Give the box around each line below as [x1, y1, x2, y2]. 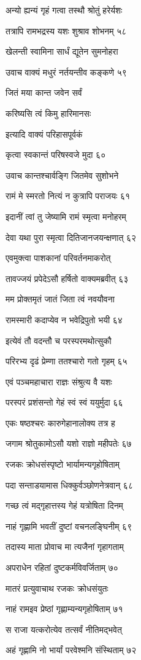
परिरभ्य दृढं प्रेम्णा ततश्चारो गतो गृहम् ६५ [6, 355, 128, 367]
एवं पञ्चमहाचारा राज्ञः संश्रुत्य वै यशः [6, 375, 112, 388]
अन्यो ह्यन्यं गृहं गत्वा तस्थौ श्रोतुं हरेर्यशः [6, 4, 123, 16]
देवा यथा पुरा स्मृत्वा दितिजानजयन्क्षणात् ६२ [6, 230, 137, 243]
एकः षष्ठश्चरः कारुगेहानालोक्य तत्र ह [6, 416, 115, 429]
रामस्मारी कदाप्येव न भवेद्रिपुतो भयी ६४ [6, 313, 123, 326]
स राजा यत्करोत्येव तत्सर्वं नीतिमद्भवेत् [6, 623, 122, 635]
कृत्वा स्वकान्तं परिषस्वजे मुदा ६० [6, 148, 106, 161]
